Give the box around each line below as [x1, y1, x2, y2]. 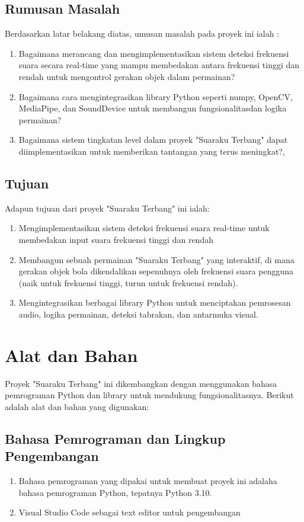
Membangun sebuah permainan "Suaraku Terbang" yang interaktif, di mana [18, 253, 295, 265]
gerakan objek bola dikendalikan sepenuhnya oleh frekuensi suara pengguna [18, 265, 293, 277]
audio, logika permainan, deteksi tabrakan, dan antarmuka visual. [18, 308, 258, 320]
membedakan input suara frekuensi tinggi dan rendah [18, 233, 213, 245]
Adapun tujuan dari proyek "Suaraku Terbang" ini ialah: [5, 201, 210, 214]
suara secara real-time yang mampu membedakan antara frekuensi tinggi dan [18, 59, 300, 71]
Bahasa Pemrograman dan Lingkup [5, 429, 226, 447]
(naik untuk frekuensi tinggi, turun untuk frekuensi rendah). [18, 276, 238, 289]
